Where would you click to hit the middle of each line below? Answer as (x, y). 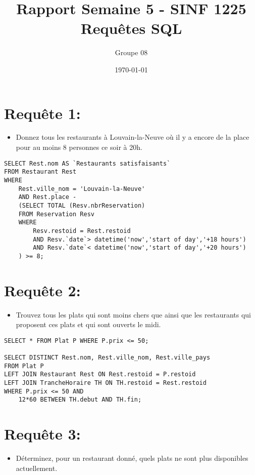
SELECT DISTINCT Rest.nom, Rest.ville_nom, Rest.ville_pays (107, 358)
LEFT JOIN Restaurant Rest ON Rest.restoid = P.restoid (100, 374)
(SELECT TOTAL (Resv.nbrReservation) (82, 205)
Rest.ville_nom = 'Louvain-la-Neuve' (82, 189)
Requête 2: (42, 290)
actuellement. (37, 468)
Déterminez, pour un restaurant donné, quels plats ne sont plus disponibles (132, 458)
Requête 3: (42, 434)
